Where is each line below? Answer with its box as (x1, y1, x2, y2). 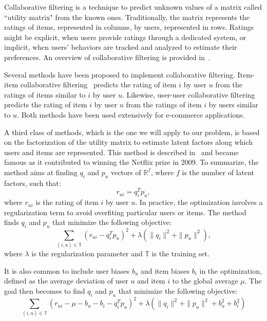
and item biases (140, 265, 189, 276)
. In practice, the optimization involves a (135, 197, 263, 207)
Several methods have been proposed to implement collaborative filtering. (4, 69, 235, 80)
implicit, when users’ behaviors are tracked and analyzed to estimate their (4, 42, 237, 52)
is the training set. (151, 248, 209, 258)
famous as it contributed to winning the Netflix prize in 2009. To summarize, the (4, 157, 259, 167)
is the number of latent (182, 166, 255, 177)
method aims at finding (4, 166, 78, 177)
